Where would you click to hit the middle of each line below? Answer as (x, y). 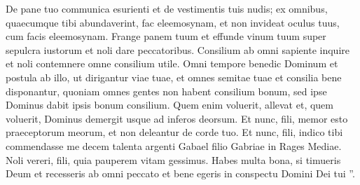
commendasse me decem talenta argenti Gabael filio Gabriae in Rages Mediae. (174, 145)
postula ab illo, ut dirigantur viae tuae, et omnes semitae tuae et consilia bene (174, 77)
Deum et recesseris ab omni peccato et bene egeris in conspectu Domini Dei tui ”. (180, 173)
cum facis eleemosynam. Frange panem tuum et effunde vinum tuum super (166, 36)
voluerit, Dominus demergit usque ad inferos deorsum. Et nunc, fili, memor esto (177, 118)
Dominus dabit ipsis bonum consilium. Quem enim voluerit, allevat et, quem (169, 105)
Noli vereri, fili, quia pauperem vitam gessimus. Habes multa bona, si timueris (173, 159)
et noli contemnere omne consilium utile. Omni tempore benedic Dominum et (172, 63)
